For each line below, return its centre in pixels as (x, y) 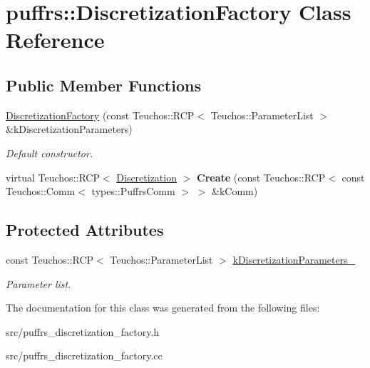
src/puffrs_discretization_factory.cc (84, 355)
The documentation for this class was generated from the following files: (163, 308)
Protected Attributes (85, 230)
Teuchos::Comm (41, 191)
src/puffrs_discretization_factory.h (83, 331)
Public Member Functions (103, 85)
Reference (55, 40)
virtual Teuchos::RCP (53, 177)
